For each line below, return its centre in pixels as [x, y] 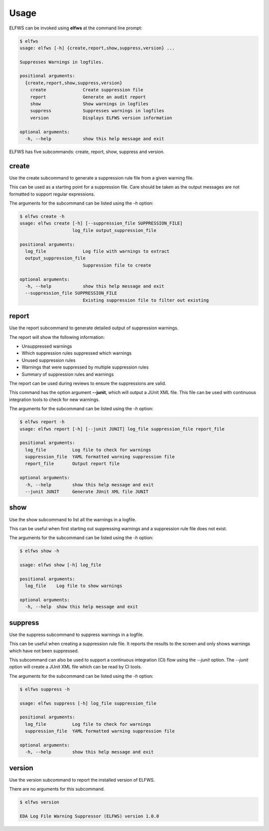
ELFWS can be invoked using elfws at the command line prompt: [76, 28]
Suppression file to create [117, 265]
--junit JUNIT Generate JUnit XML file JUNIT [87, 492]
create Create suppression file [87, 90]
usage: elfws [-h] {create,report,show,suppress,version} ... [97, 48]
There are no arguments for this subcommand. [57, 789]
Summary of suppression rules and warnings [68, 374]
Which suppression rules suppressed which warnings [77, 353]
